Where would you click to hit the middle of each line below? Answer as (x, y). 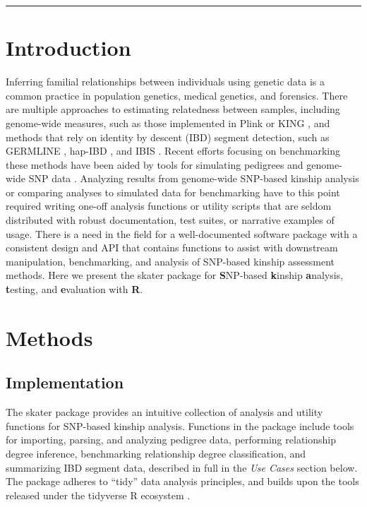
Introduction (68, 48)
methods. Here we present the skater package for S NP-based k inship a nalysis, (175, 275)
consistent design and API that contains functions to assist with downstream (172, 247)
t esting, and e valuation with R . (74, 289)
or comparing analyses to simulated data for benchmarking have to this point (173, 192)
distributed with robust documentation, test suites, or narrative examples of (170, 220)
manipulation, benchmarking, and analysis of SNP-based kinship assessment (170, 261)
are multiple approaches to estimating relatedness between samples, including (173, 109)
